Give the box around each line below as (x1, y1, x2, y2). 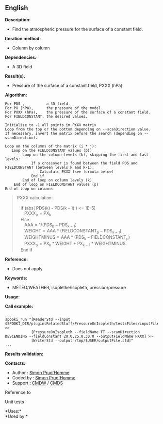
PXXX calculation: (16, 195, 53, 200)
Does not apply (12, 265, 43, 271)
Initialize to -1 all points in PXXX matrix (5, 122, 97, 128)
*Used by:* (5, 413, 28, 419)
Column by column (12, 45, 50, 50)
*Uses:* (5, 408, 22, 414)
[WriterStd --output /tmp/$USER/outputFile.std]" (31, 338, 133, 343)
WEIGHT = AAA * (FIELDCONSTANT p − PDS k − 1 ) (24, 228, 122, 235)
